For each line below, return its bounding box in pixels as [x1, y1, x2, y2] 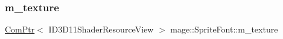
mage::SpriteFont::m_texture [170, 23, 278, 35]
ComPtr [5, 23, 35, 35]
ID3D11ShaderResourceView [48, 23, 154, 35]
